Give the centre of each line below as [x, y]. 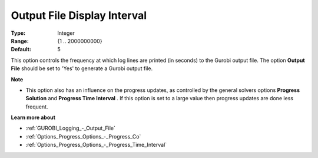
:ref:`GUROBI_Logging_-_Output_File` [71, 128]
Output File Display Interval [79, 15]
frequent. [37, 107]
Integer [66, 33]
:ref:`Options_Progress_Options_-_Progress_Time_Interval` [96, 145]
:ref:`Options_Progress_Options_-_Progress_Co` [83, 136]
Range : [20, 41]
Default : [21, 50]
